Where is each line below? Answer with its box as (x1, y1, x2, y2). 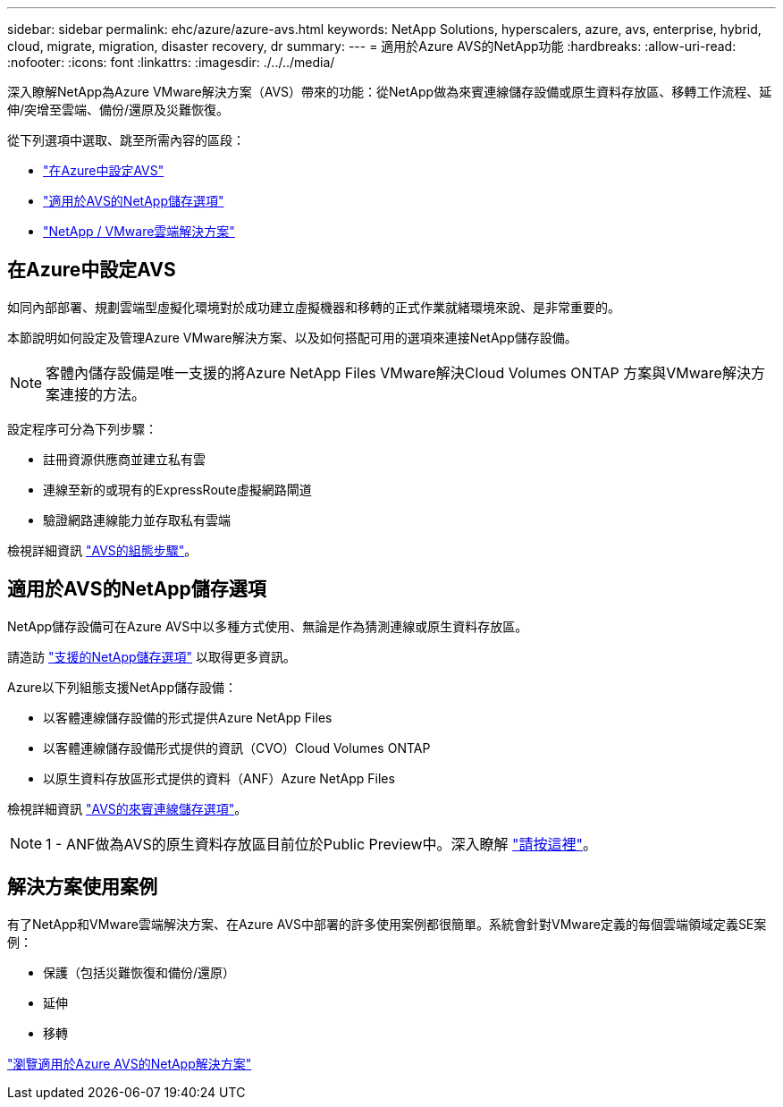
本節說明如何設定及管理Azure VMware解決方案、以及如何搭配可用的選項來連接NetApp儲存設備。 (7, 329, 577, 345)
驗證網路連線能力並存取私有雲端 (43, 511, 231, 528)
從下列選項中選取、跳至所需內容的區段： (7, 132, 245, 148)
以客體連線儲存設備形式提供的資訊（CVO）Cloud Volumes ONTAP (43, 739, 431, 756)
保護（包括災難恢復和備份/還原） (43, 964, 236, 980)
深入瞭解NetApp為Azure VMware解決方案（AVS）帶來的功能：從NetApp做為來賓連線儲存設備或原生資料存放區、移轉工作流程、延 (7, 84, 772, 99)
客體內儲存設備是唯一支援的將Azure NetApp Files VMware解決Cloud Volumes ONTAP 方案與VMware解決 (46, 363, 751, 382)
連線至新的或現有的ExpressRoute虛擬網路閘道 (43, 481, 312, 497)
